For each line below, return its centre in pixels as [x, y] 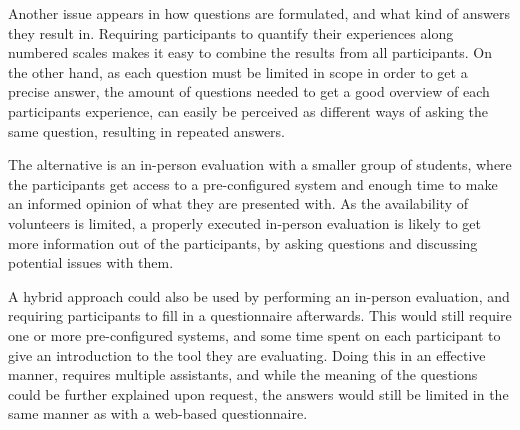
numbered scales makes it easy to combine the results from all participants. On [250, 52]
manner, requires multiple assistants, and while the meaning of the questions [243, 374]
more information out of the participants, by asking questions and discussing [243, 242]
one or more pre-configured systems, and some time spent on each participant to [254, 334]
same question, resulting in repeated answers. [146, 130]
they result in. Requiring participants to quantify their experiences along [231, 32]
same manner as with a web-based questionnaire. [158, 413]
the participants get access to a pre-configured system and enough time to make [253, 183]
